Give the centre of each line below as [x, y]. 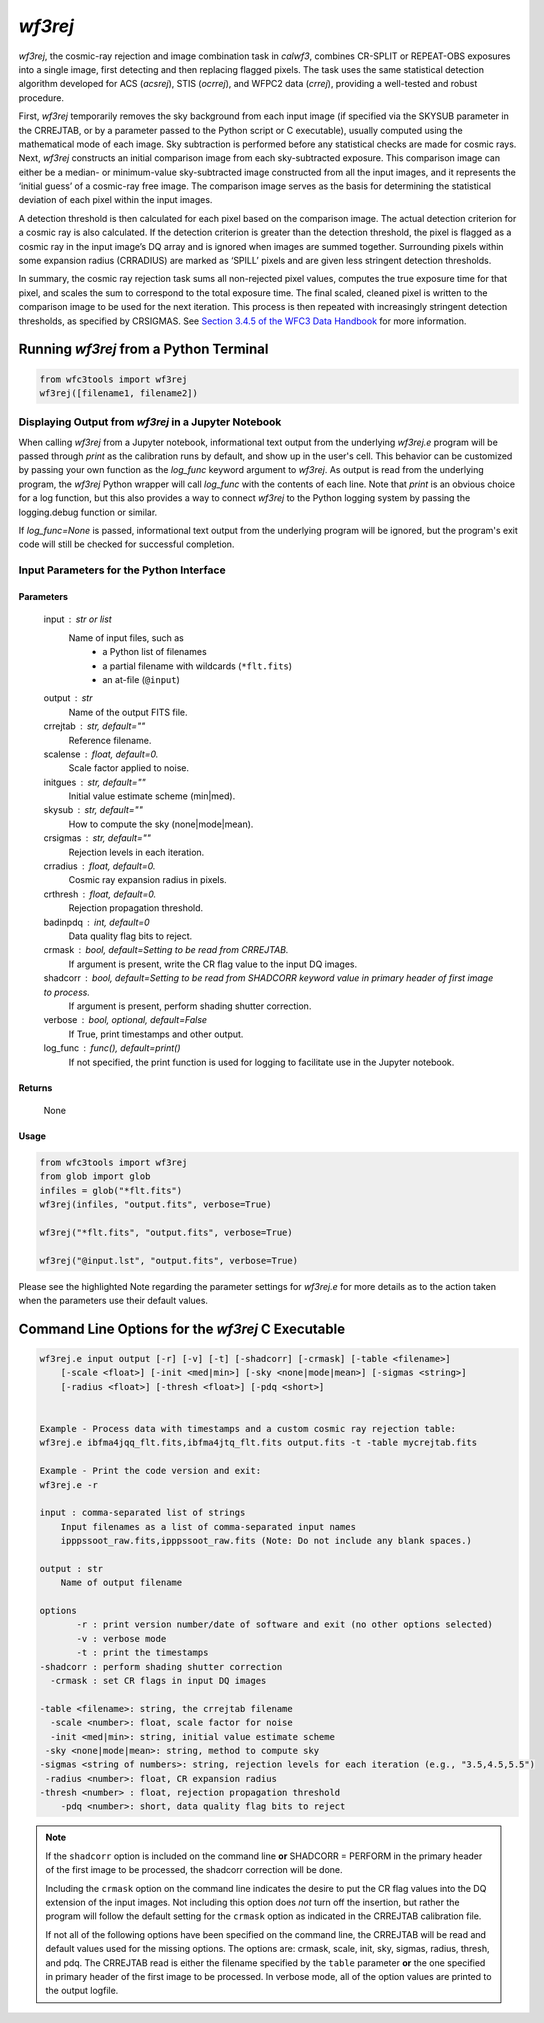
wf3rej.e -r [69, 1484]
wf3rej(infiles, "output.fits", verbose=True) [155, 1204]
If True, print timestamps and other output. [156, 1034]
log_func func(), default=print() [112, 1048]
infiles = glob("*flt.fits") [111, 1190]
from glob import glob [95, 1176]
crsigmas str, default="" [97, 838]
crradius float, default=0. [99, 866]
